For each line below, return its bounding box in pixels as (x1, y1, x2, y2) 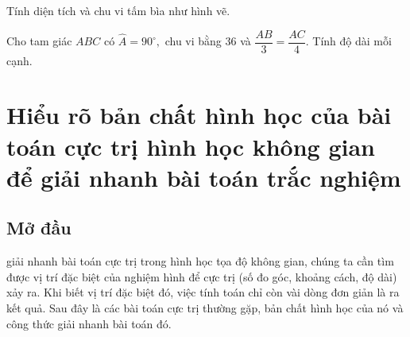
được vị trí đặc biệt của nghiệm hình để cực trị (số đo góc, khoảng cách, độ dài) (6, 268, 397, 285)
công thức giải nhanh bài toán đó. (6, 315, 172, 331)
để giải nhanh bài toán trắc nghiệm (6, 161, 401, 193)
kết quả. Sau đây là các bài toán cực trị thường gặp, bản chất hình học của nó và (6, 299, 404, 316)
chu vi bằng (164, 33, 222, 49)
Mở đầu (6, 215, 72, 240)
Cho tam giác (6, 33, 72, 49)
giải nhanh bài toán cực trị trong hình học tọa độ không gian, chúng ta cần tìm (6, 253, 394, 269)
